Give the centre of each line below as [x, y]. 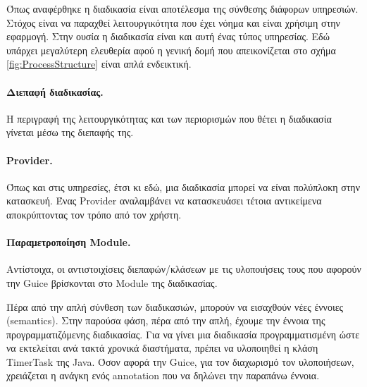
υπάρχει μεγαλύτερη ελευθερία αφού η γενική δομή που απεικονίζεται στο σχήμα [171, 50]
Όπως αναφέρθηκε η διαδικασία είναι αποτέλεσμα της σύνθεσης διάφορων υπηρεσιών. [182, 8]
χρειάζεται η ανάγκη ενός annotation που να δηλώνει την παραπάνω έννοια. [163, 375]
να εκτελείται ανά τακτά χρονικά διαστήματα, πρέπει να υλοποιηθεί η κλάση [162, 348]
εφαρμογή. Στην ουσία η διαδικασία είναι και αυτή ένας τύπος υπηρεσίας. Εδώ [168, 36]
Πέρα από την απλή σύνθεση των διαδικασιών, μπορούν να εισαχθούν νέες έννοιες [175, 306]
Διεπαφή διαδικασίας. [55, 91]
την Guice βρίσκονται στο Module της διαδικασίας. [112, 282]
